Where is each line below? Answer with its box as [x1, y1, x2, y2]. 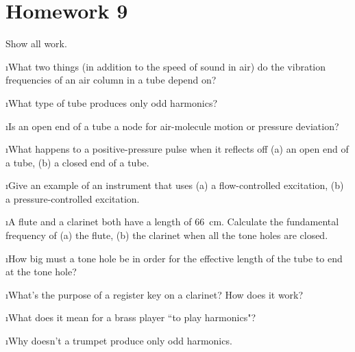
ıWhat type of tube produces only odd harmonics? [5, 95, 218, 110]
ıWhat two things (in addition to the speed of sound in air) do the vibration [5, 59, 326, 73]
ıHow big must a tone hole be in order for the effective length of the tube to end [5, 251, 343, 265]
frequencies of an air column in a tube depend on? [5, 73, 217, 87]
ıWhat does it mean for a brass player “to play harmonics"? [5, 310, 256, 325]
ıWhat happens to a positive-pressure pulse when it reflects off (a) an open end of [5, 142, 349, 156]
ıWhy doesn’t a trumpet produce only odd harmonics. [5, 334, 232, 348]
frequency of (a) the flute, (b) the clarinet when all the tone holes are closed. [5, 228, 328, 242]
